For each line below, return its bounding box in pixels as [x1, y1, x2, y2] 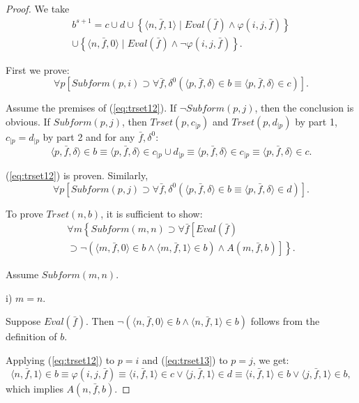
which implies [6, 381, 63, 395]
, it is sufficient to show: [100, 206, 203, 220]
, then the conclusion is [254, 100, 354, 115]
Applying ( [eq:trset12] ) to [6, 353, 115, 367]
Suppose [6, 314, 41, 328]
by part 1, [295, 114, 337, 128]
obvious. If [6, 114, 50, 128]
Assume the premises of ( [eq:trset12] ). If [6, 100, 177, 115]
